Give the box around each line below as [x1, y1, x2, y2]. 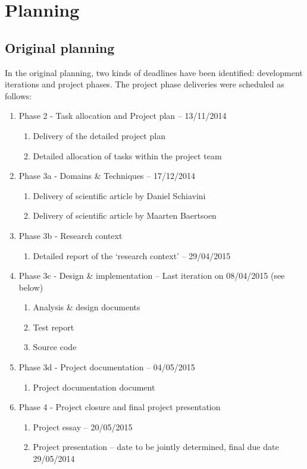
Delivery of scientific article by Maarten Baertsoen [33, 209, 217, 222]
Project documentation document [33, 380, 155, 393]
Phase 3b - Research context [18, 229, 123, 241]
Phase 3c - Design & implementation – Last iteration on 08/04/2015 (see [18, 269, 285, 282]
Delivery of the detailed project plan [33, 129, 165, 141]
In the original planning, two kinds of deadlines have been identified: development [5, 66, 303, 78]
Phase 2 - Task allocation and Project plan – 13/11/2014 [18, 109, 227, 122]
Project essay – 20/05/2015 [33, 420, 133, 433]
